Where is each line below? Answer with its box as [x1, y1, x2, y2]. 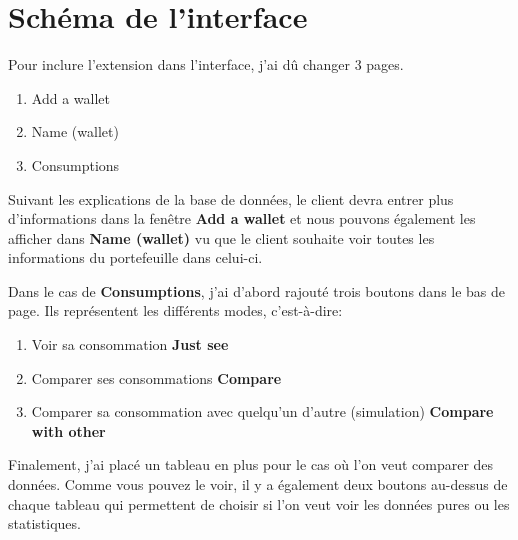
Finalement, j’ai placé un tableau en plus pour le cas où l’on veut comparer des [8, 454, 494, 475]
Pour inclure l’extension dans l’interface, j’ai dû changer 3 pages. [8, 54, 404, 75]
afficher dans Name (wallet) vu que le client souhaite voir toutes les [8, 227, 435, 248]
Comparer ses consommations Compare [31, 367, 282, 388]
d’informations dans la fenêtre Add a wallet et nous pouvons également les [8, 208, 476, 229]
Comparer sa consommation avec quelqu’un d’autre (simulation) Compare [31, 401, 494, 422]
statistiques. [8, 513, 81, 534]
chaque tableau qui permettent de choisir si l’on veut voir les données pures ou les [8, 493, 510, 514]
